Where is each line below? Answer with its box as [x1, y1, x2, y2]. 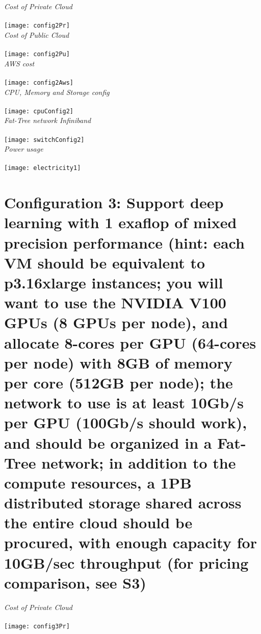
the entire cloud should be [4, 512, 193, 533]
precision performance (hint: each [4, 232, 245, 253]
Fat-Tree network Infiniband [4, 115, 91, 126]
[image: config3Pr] [4, 622, 70, 630]
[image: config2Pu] [4, 51, 70, 58]
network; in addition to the [41, 452, 236, 473]
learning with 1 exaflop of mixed [4, 212, 237, 233]
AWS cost [4, 58, 35, 68]
